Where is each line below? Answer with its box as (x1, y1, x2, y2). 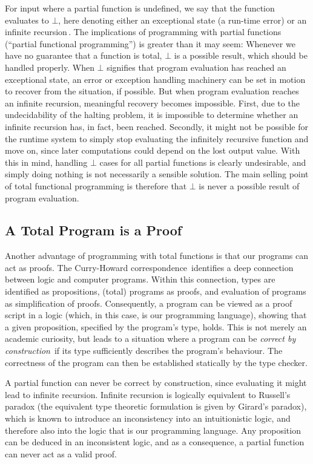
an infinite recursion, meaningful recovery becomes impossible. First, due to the (5, 96, 300, 109)
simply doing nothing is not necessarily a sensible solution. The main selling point (5, 168, 309, 180)
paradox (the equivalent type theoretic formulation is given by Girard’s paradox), (5, 400, 307, 413)
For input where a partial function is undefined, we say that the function (5, 2, 275, 14)
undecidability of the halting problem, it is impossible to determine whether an (5, 108, 298, 121)
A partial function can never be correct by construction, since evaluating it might (5, 376, 307, 389)
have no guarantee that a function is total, (5, 49, 162, 62)
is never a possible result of (199, 179, 300, 192)
